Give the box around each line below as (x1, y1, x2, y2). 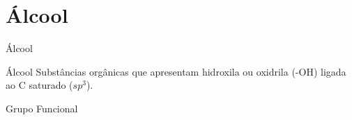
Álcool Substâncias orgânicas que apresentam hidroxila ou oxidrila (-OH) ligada (6, 64, 346, 78)
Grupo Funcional (6, 101, 78, 115)
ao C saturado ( (6, 78, 73, 92)
